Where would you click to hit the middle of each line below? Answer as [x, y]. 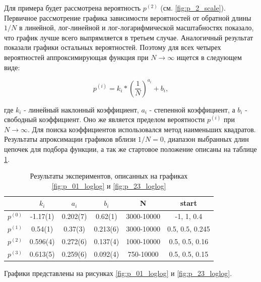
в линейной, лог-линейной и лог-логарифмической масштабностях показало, [136, 27]
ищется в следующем [209, 57]
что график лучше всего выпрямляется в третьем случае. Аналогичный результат [129, 37]
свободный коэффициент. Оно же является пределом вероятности [105, 119]
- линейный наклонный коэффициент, [81, 109]
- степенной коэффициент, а [192, 109]
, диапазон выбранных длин [206, 139]
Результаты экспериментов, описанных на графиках [109, 176]
